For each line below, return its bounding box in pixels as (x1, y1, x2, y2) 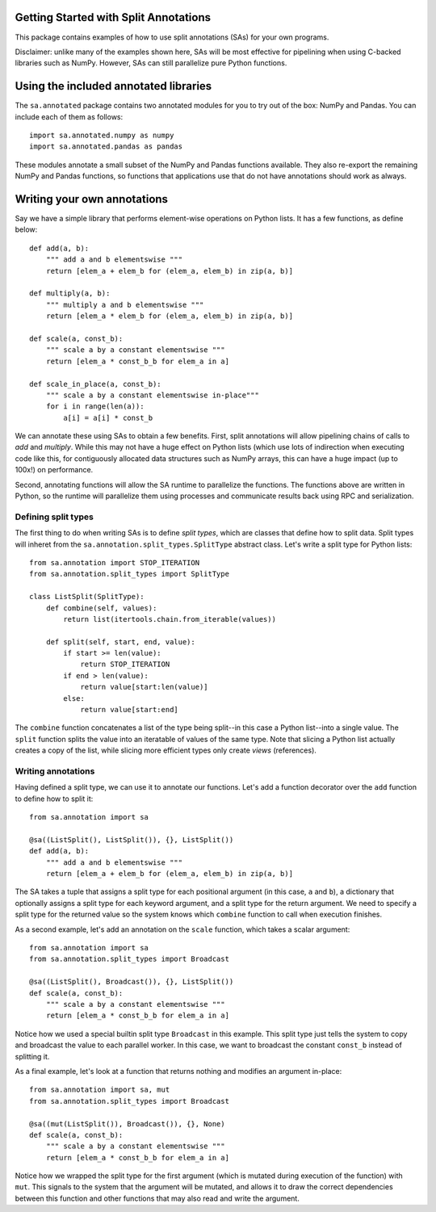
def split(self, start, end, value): (45, 637, 195, 646)
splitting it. (15, 1051, 50, 1061)
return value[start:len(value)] (80, 682, 209, 692)
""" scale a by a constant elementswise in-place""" (45, 390, 260, 400)
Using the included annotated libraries (15, 79, 212, 93)
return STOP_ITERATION (80, 660, 170, 669)
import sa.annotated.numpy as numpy (29, 130, 174, 140)
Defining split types (15, 511, 94, 522)
